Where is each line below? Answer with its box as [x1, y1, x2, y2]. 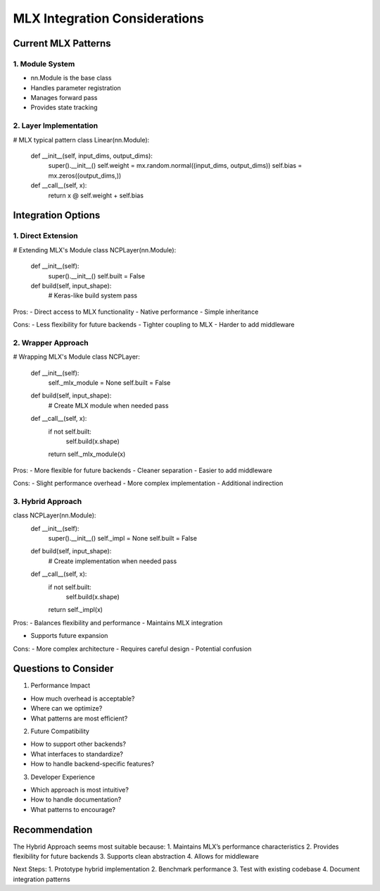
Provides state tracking [30, 103, 98, 112]
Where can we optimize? [30, 704, 103, 713]
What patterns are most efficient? [30, 714, 128, 723]
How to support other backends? [30, 740, 127, 749]
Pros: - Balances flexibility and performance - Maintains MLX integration [13, 618, 223, 627]
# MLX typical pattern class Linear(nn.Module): [13, 135, 150, 144]
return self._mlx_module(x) [48, 450, 126, 458]
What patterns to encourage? [30, 805, 116, 813]
